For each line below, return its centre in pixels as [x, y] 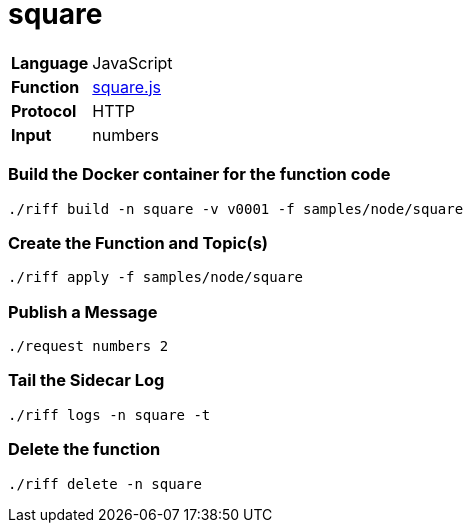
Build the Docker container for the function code [199, 174]
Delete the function [84, 449]
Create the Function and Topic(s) [138, 242]
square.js [126, 86]
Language [50, 62]
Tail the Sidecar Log [86, 380]
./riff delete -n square [105, 483]
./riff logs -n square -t [109, 414]
